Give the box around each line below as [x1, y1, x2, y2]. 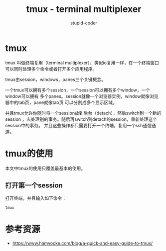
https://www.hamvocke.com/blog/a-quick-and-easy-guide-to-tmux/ [12, 240, 153, 247]
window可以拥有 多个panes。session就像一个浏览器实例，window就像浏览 [5, 93, 159, 99]
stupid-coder [70, 20, 97, 26]
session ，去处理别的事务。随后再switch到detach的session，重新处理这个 [5, 116, 158, 122]
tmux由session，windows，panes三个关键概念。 [5, 76, 106, 83]
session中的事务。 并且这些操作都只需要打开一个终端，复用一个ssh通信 [5, 122, 152, 128]
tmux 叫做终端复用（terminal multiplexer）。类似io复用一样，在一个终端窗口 [5, 60, 160, 66]
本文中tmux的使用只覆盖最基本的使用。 [5, 165, 86, 171]
